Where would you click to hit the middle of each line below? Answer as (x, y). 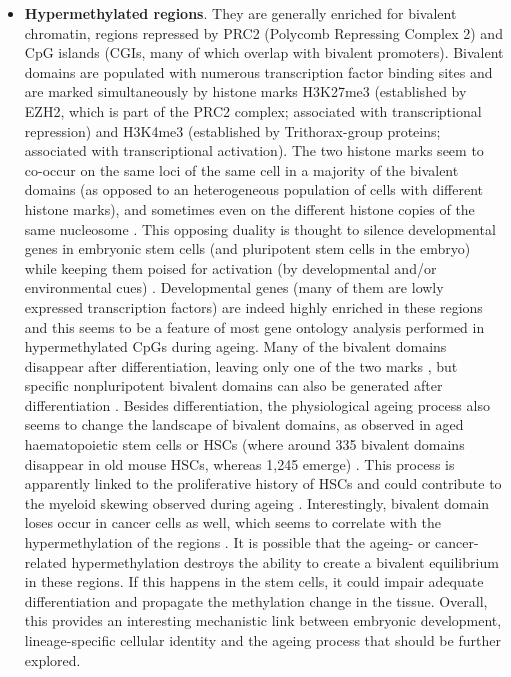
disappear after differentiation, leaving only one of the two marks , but (241, 365)
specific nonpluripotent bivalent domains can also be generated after (233, 385)
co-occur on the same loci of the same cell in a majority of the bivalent (241, 169)
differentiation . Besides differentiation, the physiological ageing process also (257, 404)
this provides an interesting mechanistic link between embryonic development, (263, 620)
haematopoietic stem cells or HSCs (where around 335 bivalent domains (244, 444)
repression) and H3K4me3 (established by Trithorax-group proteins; (232, 130)
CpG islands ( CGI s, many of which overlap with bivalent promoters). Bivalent (264, 52)
